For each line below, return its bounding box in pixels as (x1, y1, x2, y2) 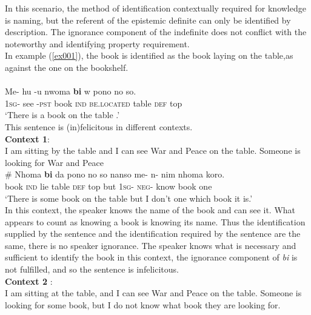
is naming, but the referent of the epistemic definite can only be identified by (5, 13, 291, 26)
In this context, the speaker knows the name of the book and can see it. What (5, 204, 296, 216)
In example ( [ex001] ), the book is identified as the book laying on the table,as (5, 49, 293, 62)
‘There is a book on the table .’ (5, 108, 120, 121)
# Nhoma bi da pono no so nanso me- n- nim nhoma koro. (5, 168, 225, 181)
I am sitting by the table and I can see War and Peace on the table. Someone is (5, 144, 301, 157)
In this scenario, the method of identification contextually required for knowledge (5, 2, 306, 14)
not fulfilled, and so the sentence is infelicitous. (5, 263, 179, 276)
